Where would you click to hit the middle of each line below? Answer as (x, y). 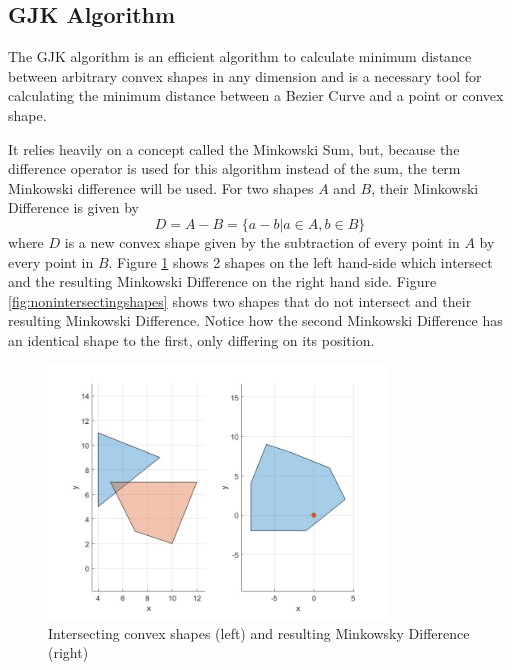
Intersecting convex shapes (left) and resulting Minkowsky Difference (259, 632)
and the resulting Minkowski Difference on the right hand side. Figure (222, 281)
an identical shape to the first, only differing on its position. (191, 339)
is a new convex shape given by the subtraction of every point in (262, 241)
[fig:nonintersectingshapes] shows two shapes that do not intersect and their (240, 300)
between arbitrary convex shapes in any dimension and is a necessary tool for (245, 75)
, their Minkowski (425, 187)
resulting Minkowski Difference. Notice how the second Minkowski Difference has (255, 320)
